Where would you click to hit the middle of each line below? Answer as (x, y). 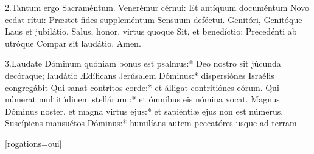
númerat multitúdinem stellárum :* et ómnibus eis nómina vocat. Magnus (142, 99)
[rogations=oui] (33, 143)
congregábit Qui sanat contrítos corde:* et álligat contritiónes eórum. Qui (142, 87)
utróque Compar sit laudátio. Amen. (73, 43)
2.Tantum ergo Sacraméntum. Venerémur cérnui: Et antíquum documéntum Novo (157, 7)
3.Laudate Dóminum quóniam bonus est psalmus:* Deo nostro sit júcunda (143, 63)
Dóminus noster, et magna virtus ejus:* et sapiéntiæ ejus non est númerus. (144, 111)
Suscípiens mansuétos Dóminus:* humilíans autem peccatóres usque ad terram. (152, 123)
